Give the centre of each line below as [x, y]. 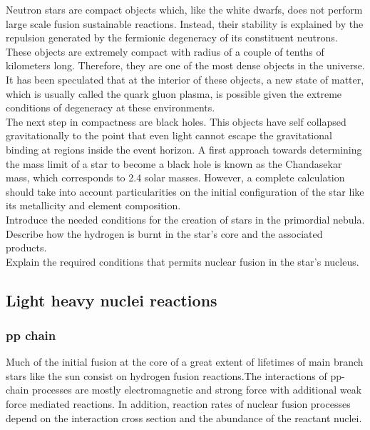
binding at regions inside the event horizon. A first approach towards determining [184, 149]
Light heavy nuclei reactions [112, 300]
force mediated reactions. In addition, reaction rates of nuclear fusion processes [178, 404]
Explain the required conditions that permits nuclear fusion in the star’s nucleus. [183, 261]
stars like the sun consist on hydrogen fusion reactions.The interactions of [166, 375]
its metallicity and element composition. [93, 205]
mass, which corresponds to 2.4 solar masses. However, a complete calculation [175, 177]
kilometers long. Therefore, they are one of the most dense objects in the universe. [185, 65]
